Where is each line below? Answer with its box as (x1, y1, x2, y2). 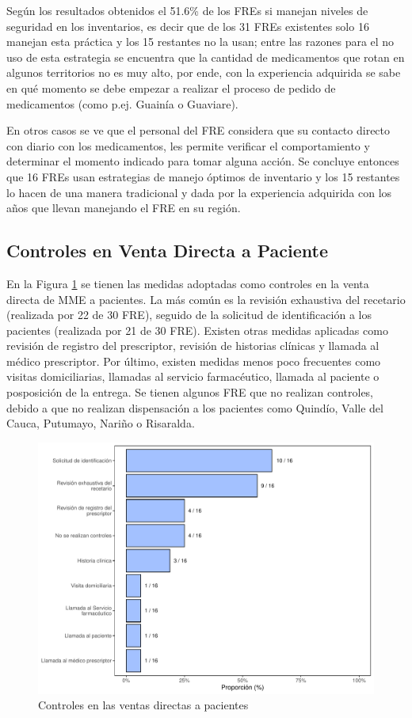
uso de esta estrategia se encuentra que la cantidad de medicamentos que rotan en (6, 48, 405, 65)
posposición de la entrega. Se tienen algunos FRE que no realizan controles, (6, 384, 374, 401)
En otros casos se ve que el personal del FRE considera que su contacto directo (6, 122, 391, 139)
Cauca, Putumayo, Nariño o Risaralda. (6, 415, 195, 431)
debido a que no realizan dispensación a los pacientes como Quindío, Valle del (6, 399, 383, 416)
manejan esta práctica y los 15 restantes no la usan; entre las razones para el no (6, 33, 395, 50)
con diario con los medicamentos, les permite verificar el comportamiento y (6, 137, 370, 154)
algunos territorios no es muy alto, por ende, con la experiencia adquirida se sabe (6, 64, 401, 81)
